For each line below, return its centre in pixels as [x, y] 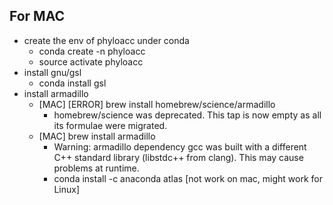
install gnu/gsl [52, 72]
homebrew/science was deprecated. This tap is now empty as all [187, 115]
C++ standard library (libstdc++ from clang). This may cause [178, 157]
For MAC [37, 16]
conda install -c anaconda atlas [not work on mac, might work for [188, 178]
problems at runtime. [96, 168]
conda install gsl [72, 83]
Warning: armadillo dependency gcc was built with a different [180, 146]
